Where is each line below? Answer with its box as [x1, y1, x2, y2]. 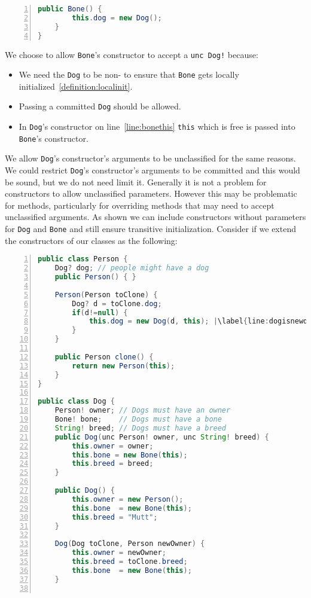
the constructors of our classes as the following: [5, 234, 178, 246]
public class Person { [38, 255, 128, 264]
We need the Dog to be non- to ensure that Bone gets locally [19, 68, 239, 81]
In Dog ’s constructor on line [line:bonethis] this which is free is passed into [19, 120, 295, 133]
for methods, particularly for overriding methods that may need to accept [5, 199, 275, 211]
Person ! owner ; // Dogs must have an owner [54, 406, 231, 415]
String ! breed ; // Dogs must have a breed [54, 423, 227, 432]
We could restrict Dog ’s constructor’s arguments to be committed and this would [5, 164, 300, 176]
